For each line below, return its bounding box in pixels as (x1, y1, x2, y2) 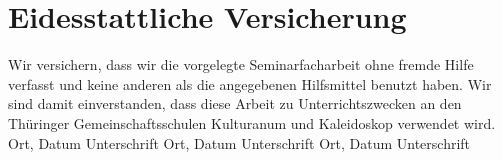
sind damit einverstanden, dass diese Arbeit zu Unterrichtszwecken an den (8, 93, 462, 114)
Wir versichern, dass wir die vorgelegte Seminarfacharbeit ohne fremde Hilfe (8, 54, 474, 75)
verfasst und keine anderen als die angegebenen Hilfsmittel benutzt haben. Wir (8, 73, 492, 94)
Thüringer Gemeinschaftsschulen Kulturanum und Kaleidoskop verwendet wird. (8, 112, 496, 133)
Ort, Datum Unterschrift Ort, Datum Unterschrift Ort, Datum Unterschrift (8, 132, 471, 153)
